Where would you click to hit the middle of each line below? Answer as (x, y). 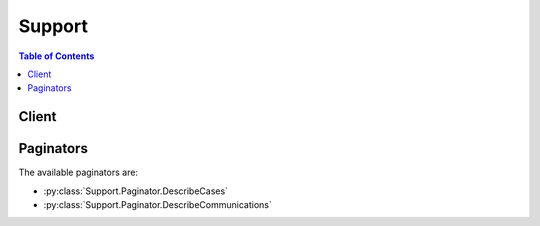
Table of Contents (56, 56)
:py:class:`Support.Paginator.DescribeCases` (136, 191)
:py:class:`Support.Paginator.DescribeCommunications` (157, 205)
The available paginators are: (78, 172)
